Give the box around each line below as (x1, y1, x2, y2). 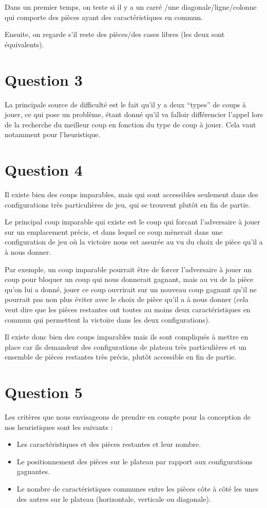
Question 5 (5, 382, 83, 403)
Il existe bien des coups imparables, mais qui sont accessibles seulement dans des (5, 189, 258, 199)
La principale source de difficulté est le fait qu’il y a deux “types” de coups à (5, 99, 246, 109)
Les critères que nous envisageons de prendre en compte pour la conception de (5, 411, 251, 422)
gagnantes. (16, 466, 50, 477)
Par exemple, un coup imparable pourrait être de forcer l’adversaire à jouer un (5, 264, 252, 274)
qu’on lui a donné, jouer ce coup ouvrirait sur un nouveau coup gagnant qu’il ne (5, 284, 257, 294)
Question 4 (5, 159, 83, 180)
